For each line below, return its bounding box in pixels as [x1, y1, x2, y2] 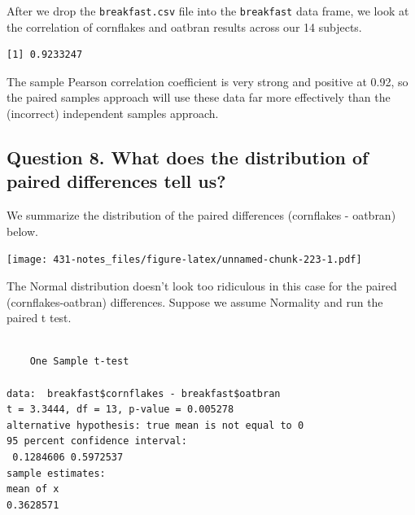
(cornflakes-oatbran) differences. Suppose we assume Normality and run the [7, 293, 383, 310]
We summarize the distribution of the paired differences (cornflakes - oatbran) [7, 207, 396, 224]
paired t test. [7, 309, 72, 326]
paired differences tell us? [7, 168, 226, 194]
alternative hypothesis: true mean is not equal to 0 [7, 419, 304, 431]
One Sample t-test [29, 356, 129, 368]
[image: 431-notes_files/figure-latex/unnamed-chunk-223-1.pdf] [7, 254, 362, 266]
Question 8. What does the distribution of [7, 145, 369, 170]
